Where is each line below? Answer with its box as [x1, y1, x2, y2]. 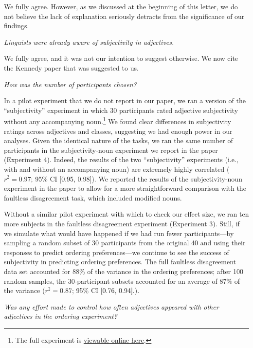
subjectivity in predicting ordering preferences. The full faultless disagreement [4, 256, 236, 267]
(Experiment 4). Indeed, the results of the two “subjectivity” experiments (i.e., [4, 154, 238, 165]
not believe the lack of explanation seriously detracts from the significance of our [4, 11, 245, 21]
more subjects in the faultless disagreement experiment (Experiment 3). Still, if [4, 218, 240, 228]
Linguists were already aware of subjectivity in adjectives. [4, 37, 174, 47]
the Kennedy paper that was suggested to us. [4, 62, 139, 73]
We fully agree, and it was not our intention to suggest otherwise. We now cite [4, 53, 238, 63]
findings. [4, 20, 29, 31]
